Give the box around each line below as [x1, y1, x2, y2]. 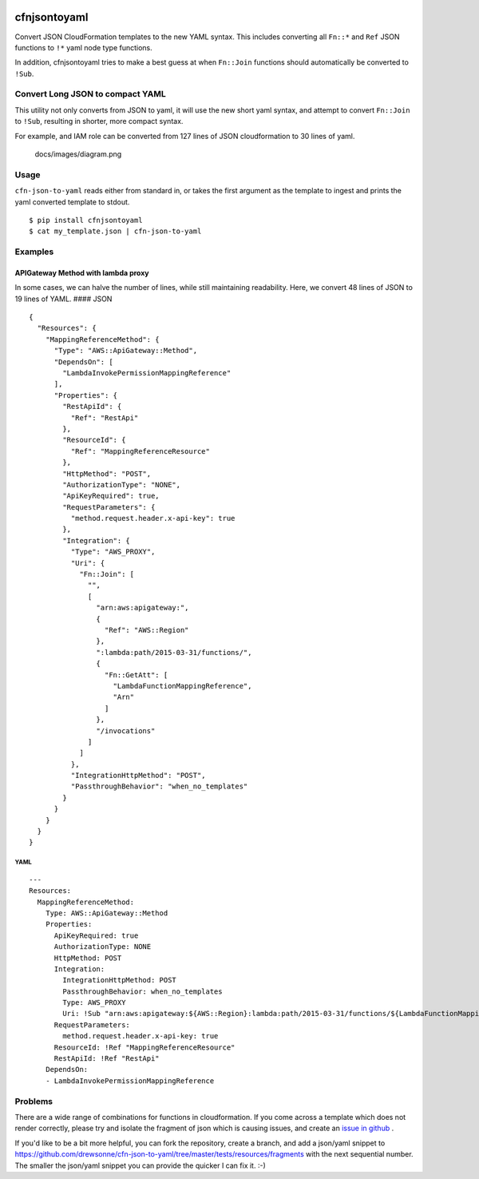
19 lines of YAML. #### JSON [14, 294, 113, 304]
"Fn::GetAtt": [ [104, 670, 168, 679]
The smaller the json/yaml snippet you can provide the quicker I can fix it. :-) [14, 1161, 267, 1170]
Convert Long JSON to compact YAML [14, 89, 167, 100]
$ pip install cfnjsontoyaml [29, 216, 143, 224]
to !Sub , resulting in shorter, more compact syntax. [14, 117, 184, 126]
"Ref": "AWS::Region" [104, 625, 189, 634]
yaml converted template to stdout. [14, 196, 130, 207]
